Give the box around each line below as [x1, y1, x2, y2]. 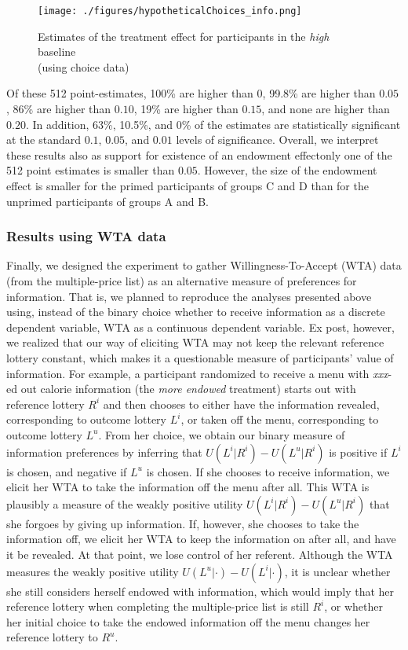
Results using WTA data [6, 226, 166, 246]
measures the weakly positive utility [6, 563, 179, 579]
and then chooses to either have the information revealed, [103, 395, 380, 412]
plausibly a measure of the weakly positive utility [6, 495, 243, 512]
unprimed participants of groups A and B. [6, 193, 209, 209]
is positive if [329, 443, 388, 460]
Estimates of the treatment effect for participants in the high [38, 28, 330, 44]
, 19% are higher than [133, 101, 239, 117]
